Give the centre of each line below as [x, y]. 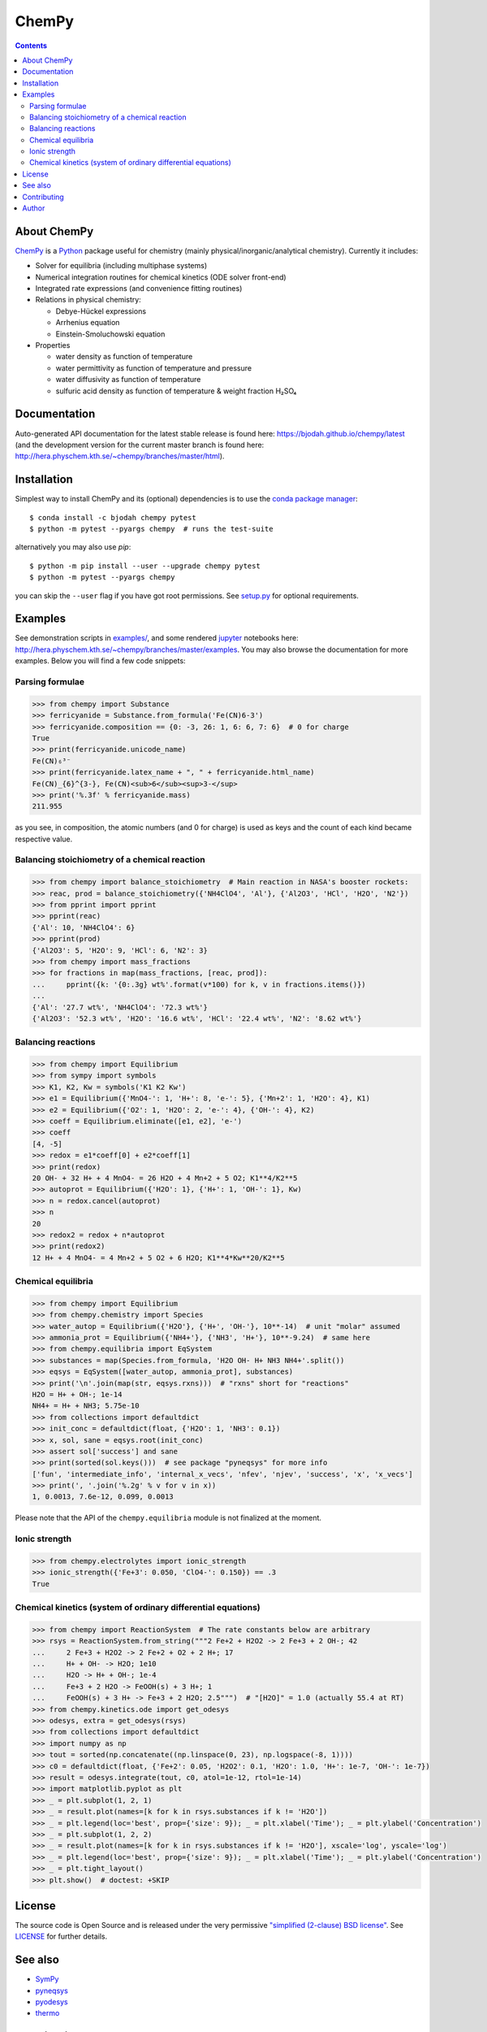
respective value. [44, 839]
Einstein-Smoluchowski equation [110, 334]
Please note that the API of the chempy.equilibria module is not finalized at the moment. [168, 1518]
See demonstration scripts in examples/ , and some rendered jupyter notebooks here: [157, 638]
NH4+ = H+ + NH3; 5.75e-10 [86, 1406]
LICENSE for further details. [61, 1936]
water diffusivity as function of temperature [128, 380]
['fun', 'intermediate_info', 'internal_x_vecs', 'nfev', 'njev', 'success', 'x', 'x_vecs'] [222, 1474]
